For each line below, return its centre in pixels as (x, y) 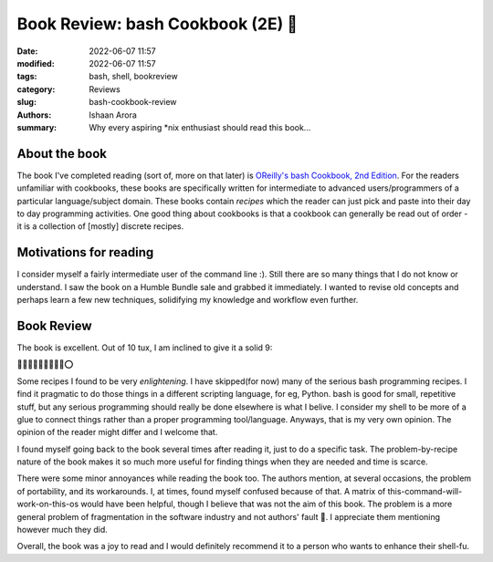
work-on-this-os (48, 504)
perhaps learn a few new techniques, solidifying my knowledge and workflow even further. (188, 300)
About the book (62, 154)
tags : (27, 77)
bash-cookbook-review (133, 102)
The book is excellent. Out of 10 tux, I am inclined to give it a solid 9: (145, 348)
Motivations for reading (85, 252)
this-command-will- (425, 491)
